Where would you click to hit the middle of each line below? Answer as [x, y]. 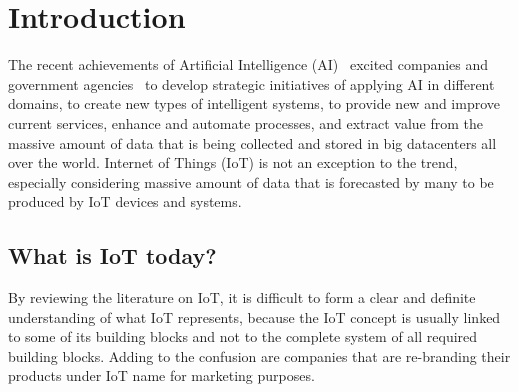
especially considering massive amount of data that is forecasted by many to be [251, 181]
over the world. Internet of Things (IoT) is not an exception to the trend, [233, 162]
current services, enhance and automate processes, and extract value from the [246, 122]
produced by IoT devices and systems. [125, 201]
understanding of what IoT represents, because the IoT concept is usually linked [254, 316]
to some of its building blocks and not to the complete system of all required [243, 336]
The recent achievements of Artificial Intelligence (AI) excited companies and [248, 64]
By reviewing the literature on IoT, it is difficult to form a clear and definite [242, 297]
